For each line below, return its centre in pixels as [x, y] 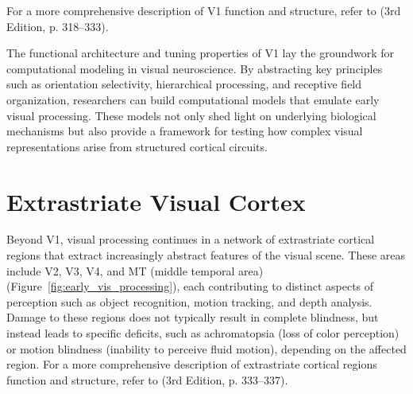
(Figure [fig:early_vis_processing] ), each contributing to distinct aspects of [190, 286]
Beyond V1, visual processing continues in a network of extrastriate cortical [191, 239]
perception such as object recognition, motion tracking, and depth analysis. [189, 301]
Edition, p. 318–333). [58, 26]
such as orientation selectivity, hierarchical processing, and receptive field [184, 84]
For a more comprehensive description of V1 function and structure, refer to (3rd [204, 10]
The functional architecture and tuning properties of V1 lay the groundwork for [201, 53]
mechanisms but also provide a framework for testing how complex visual [185, 131]
